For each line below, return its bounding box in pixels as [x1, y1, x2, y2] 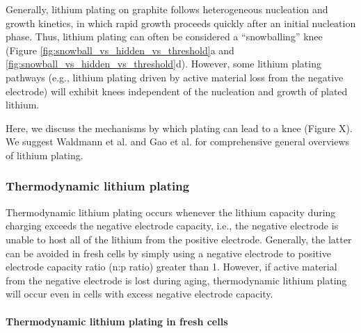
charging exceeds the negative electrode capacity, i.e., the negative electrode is [6, 218, 339, 233]
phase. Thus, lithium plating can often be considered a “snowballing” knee [6, 29, 323, 44]
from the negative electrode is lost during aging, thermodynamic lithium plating [6, 273, 347, 287]
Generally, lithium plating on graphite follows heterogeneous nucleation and [6, 2, 328, 16]
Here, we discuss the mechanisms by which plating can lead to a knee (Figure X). [6, 120, 353, 135]
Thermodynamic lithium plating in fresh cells [6, 314, 228, 328]
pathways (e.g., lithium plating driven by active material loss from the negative [6, 70, 344, 84]
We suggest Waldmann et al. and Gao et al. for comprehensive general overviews [6, 134, 350, 149]
